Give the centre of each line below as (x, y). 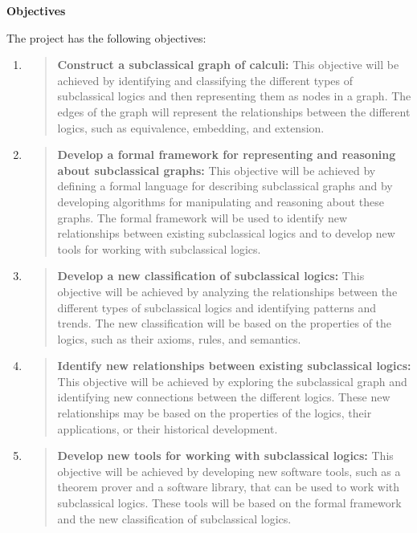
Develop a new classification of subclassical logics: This (211, 276)
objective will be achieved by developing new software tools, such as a (229, 471)
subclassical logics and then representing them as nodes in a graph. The (234, 96)
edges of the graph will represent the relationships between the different (234, 111)
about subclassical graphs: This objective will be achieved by (217, 170)
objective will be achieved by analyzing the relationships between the (227, 291)
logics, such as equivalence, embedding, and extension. (191, 127)
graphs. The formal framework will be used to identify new (202, 217)
